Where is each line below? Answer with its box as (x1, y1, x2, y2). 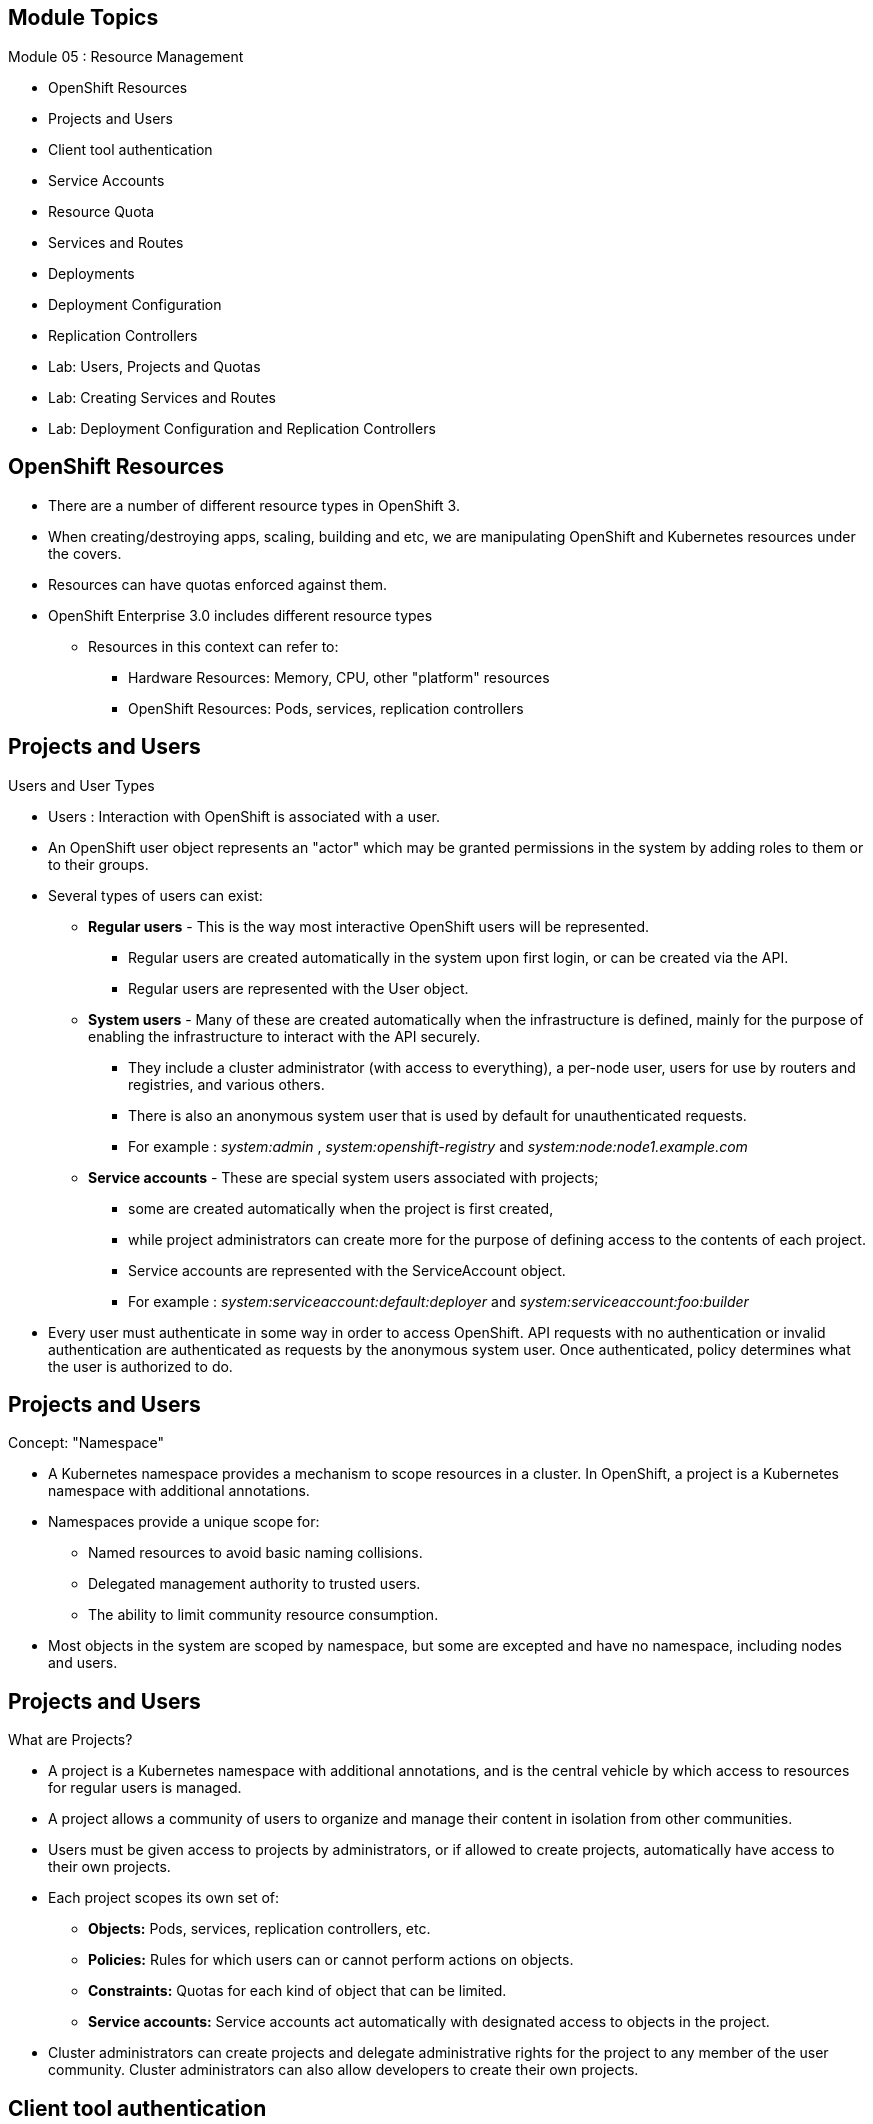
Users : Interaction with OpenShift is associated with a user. (48, 807, 440, 825)
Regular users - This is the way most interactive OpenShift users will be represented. (88, 917, 650, 935)
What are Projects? (8, 1731, 133, 1749)
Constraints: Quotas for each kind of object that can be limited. (88, 1982, 507, 2000)
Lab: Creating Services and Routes (48, 388, 277, 406)
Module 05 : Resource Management (8, 47, 244, 65)
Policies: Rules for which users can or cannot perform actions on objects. (88, 1951, 574, 1969)
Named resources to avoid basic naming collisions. (88, 1544, 423, 1562)
